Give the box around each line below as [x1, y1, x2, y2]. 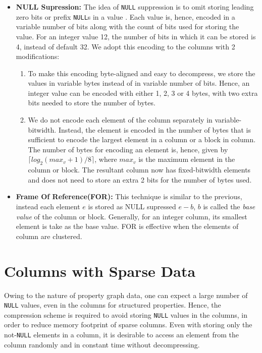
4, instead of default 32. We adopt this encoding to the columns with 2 [16, 41, 235, 51]
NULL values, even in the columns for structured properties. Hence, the [4, 300, 221, 310]
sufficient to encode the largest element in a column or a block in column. [28, 134, 256, 145]
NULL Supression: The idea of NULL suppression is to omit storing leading [16, 2, 254, 12]
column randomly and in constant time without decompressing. [4, 339, 200, 349]
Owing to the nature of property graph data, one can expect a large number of [4, 289, 248, 300]
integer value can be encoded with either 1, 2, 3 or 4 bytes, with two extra [28, 87, 258, 98]
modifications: [16, 51, 60, 62]
